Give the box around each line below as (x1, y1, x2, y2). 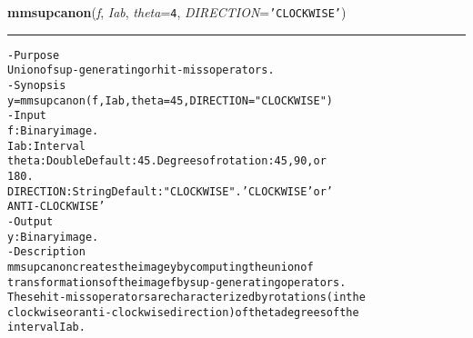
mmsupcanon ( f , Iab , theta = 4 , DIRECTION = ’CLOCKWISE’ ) (7, 3, 347, 21)
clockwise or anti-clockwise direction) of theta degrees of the (7, 305, 359, 319)
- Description (7, 245, 86, 259)
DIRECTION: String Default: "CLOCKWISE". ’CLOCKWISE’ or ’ (7, 184, 333, 198)
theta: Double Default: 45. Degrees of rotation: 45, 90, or (7, 154, 327, 168)
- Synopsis (7, 78, 66, 92)
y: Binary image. (7, 230, 99, 244)
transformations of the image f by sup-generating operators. (7, 275, 347, 289)
